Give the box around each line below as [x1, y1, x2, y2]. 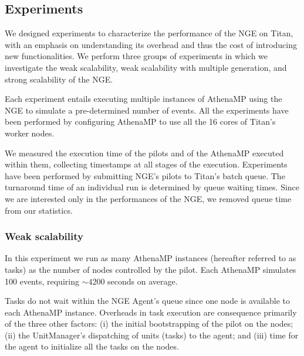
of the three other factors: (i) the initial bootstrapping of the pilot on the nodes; [5, 317, 293, 330]
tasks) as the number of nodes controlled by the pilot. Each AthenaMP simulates [5, 263, 296, 275]
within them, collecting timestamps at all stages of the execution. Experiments [5, 158, 288, 170]
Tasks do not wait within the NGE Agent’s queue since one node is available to [5, 295, 290, 307]
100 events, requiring [5, 275, 79, 287]
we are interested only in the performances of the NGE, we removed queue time [5, 192, 292, 204]
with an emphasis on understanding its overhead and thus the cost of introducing [5, 38, 298, 50]
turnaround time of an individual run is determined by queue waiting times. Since [5, 181, 300, 193]
